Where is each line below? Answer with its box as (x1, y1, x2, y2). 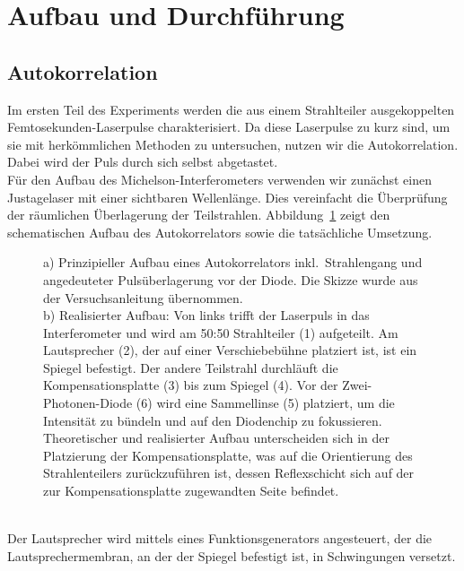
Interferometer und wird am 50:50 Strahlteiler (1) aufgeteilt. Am (43, 323, 398, 342)
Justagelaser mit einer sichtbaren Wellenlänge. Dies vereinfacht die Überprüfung (7, 187, 448, 206)
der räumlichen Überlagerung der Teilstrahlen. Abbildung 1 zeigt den (7, 205, 390, 224)
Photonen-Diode (43, 394, 133, 412)
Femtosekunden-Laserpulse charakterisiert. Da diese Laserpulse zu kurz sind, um (7, 117, 451, 136)
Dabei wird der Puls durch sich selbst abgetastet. (7, 152, 278, 171)
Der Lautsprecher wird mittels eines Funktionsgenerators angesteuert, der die (7, 529, 433, 548)
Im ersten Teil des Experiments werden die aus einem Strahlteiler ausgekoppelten (7, 99, 455, 118)
